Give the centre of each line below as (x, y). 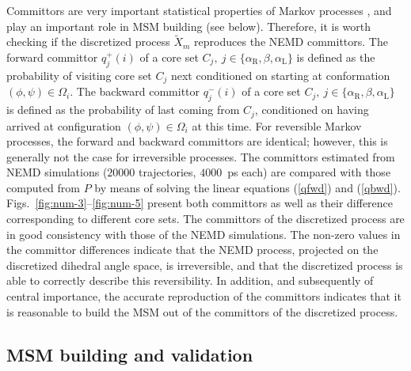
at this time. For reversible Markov (277, 125)
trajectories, (167, 172)
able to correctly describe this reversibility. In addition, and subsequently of (190, 280)
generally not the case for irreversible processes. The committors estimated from (201, 156)
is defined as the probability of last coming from (123, 110)
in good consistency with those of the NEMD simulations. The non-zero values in (204, 234)
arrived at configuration (64, 125)
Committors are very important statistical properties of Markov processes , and (199, 10)
